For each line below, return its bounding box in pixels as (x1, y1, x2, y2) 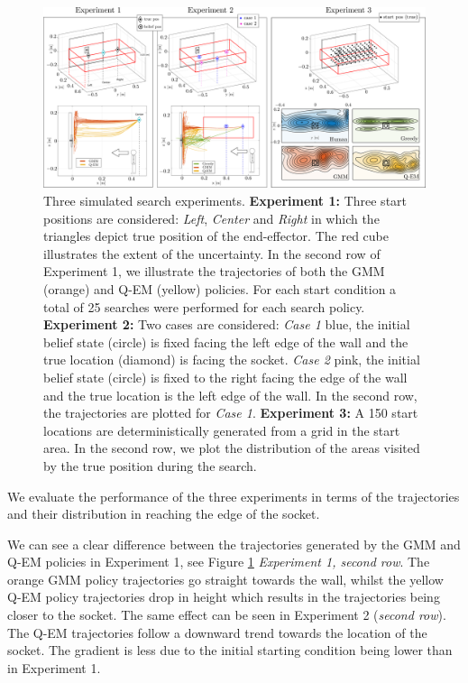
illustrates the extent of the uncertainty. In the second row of (43, 244, 381, 263)
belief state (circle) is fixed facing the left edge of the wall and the (43, 332, 408, 351)
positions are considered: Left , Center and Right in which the (43, 208, 380, 227)
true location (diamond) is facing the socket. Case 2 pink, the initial (43, 350, 420, 369)
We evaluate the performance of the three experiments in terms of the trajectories (7, 486, 460, 505)
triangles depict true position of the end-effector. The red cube (43, 226, 389, 245)
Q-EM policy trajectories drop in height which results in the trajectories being (7, 587, 440, 606)
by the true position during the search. (43, 456, 257, 475)
